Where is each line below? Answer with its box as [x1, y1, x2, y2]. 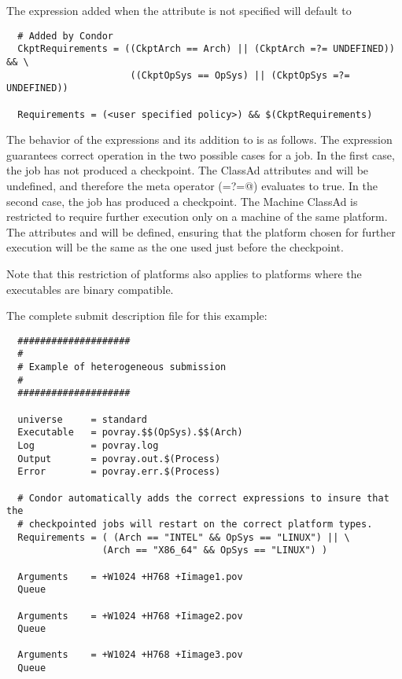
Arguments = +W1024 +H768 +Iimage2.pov [17, 610, 243, 622]
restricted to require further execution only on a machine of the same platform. [6, 208, 388, 225]
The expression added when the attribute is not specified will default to [6, 2, 352, 18]
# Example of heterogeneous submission [17, 362, 227, 373]
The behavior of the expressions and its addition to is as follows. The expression [6, 131, 393, 148]
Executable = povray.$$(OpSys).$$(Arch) [17, 427, 243, 439]
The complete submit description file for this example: [6, 307, 267, 324]
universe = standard [17, 413, 147, 425]
